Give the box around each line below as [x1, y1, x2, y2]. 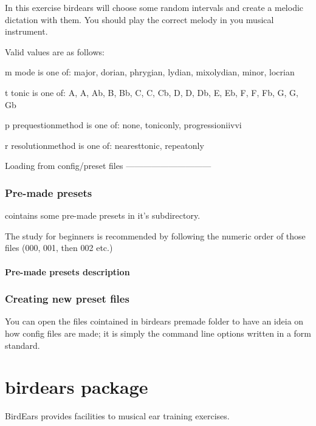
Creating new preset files [5, 291, 129, 306]
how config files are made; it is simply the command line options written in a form [5, 326, 312, 339]
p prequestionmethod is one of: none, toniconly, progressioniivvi [5, 119, 242, 131]
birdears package [5, 374, 148, 399]
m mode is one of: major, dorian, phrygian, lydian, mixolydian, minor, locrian [5, 66, 295, 78]
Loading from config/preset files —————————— [5, 159, 211, 172]
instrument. [5, 25, 48, 38]
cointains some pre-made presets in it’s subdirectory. [5, 209, 201, 222]
